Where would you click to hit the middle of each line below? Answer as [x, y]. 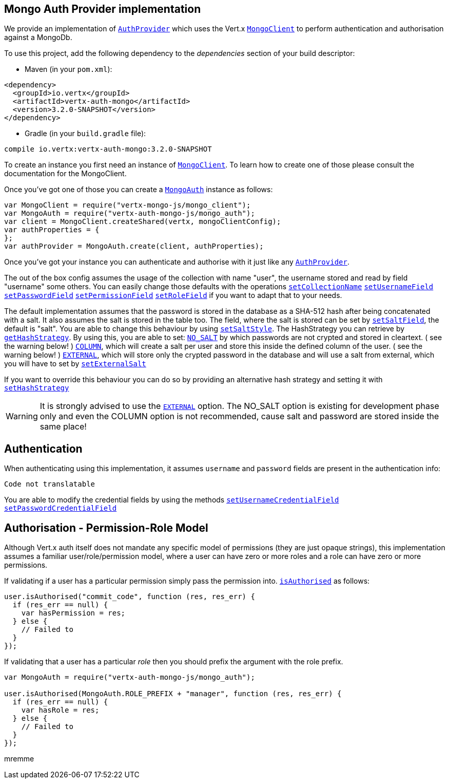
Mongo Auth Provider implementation [103, 9]
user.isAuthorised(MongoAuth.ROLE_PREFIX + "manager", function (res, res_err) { [173, 694]
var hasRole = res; [60, 710]
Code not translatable [50, 484]
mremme [19, 759]
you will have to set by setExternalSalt [75, 364]
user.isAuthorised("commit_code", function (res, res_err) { [130, 597]
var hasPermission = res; [73, 613]
